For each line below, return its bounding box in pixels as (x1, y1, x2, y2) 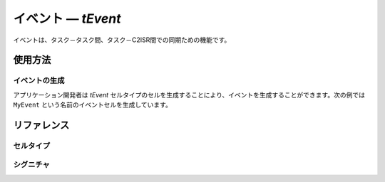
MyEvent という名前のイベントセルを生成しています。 (13, 100, 173, 109)
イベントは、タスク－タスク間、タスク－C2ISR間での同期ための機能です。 (13, 36, 231, 44)
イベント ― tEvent (13, 11, 121, 26)
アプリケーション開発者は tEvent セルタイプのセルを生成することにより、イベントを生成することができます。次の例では (13, 90, 365, 99)
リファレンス (13, 119, 70, 131)
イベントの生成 (13, 75, 65, 85)
